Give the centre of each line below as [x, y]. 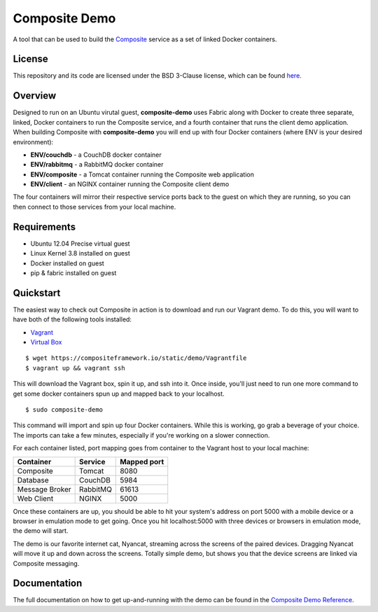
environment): [33, 142]
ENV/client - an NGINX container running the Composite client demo [130, 184]
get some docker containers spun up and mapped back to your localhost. [119, 394]
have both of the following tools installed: [72, 319]
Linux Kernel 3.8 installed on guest [80, 253]
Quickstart [37, 293]
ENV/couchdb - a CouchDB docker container [96, 155]
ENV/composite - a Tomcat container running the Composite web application [142, 174]
